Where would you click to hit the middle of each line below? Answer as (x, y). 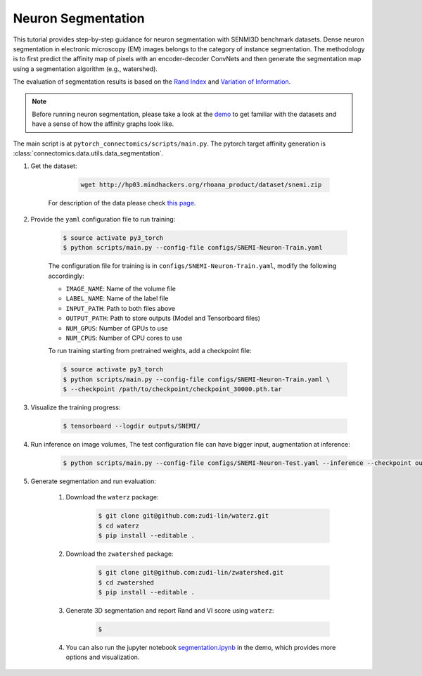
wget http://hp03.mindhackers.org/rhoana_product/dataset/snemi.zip (201, 185)
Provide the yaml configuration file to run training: (103, 219)
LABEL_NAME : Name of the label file (117, 298)
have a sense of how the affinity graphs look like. (103, 124)
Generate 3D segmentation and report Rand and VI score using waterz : (170, 610)
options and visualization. (103, 657)
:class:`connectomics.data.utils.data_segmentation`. (88, 153)
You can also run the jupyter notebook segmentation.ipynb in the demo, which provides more (201, 647)
